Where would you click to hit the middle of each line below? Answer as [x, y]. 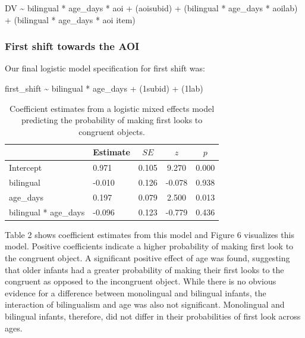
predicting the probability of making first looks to [112, 120]
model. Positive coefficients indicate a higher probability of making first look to [149, 246]
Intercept [26, 168]
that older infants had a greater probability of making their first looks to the [144, 269]
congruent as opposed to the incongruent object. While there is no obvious [141, 281]
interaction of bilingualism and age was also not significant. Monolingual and [145, 304]
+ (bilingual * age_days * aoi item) [70, 19]
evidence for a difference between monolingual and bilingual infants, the [136, 292]
